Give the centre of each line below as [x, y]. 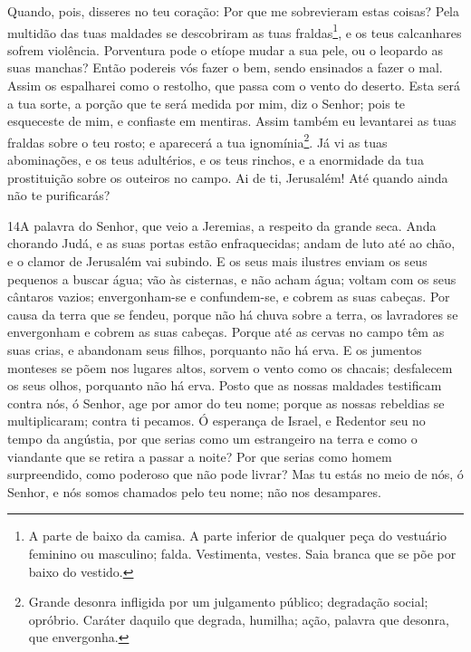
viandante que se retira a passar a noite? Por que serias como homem [200, 456]
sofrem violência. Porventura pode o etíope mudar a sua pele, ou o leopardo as [225, 49]
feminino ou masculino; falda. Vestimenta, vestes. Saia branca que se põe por [242, 553]
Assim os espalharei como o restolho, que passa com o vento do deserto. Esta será [234, 86]
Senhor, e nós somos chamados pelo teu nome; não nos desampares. [194, 491]
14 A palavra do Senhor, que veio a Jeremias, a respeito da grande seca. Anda [222, 225]
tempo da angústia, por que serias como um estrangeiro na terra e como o [212, 438]
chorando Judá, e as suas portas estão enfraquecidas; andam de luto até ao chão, [231, 243]
